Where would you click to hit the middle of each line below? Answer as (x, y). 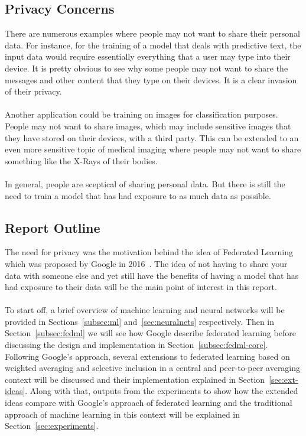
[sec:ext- (284, 379)
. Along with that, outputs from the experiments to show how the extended (162, 391)
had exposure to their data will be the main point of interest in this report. (141, 287)
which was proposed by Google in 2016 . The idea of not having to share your (146, 263)
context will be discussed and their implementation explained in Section (135, 379)
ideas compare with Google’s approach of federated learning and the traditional (149, 403)
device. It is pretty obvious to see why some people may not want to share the (147, 68)
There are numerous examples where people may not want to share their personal (152, 33)
